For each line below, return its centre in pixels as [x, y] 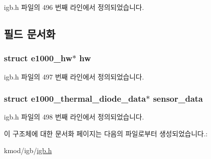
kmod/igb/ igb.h [28, 150]
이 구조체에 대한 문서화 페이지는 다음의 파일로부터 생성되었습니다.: [106, 133]
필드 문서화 [30, 33]
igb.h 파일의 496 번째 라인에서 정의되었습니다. [74, 7]
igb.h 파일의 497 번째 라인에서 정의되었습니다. [74, 76]
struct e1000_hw [38, 58]
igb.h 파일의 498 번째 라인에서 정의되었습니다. [74, 117]
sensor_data [178, 99]
